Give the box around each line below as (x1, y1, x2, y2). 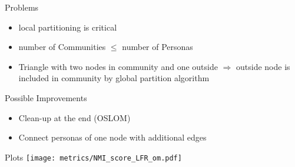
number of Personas (122, 41, 193, 53)
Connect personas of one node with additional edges (18, 131, 207, 143)
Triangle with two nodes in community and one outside (18, 60, 218, 72)
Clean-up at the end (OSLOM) (18, 111, 131, 123)
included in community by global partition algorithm (18, 72, 210, 84)
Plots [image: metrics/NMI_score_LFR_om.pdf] (5, 151, 182, 163)
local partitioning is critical (18, 21, 117, 33)
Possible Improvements (5, 91, 87, 103)
